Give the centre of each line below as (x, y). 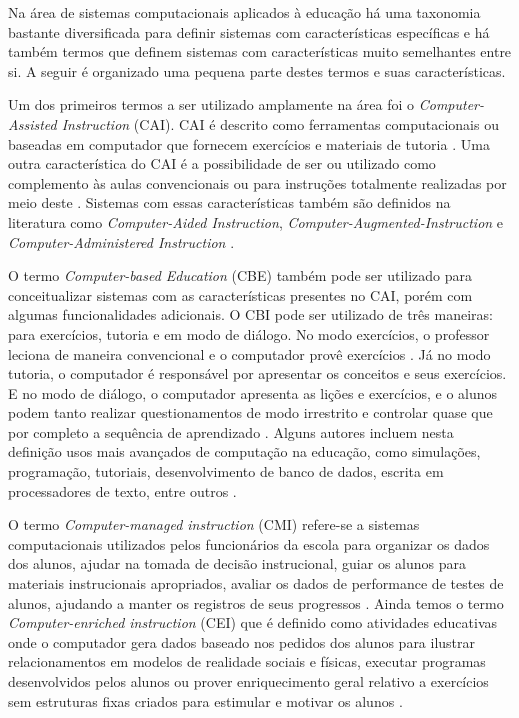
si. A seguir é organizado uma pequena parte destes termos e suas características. (257, 70)
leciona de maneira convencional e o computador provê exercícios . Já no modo (249, 353)
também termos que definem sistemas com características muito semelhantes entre (260, 51)
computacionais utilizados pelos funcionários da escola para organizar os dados (249, 543)
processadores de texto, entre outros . (122, 490)
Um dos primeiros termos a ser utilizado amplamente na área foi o (211, 104)
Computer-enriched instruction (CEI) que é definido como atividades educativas (253, 622)
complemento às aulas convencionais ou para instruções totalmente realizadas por (257, 182)
